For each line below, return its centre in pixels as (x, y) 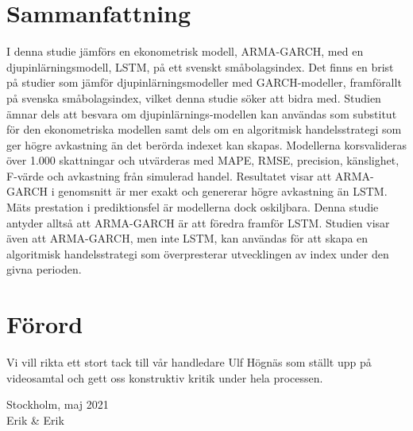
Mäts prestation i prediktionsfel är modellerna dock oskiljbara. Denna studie (193, 207)
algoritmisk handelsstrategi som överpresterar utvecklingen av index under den (198, 253)
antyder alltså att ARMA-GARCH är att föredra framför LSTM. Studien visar (198, 222)
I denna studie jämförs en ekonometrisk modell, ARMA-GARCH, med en (185, 51)
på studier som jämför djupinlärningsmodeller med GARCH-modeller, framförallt (204, 82)
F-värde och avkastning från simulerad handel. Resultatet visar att (169, 175)
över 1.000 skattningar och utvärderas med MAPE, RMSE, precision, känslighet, (203, 160)
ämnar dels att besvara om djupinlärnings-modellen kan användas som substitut (202, 113)
